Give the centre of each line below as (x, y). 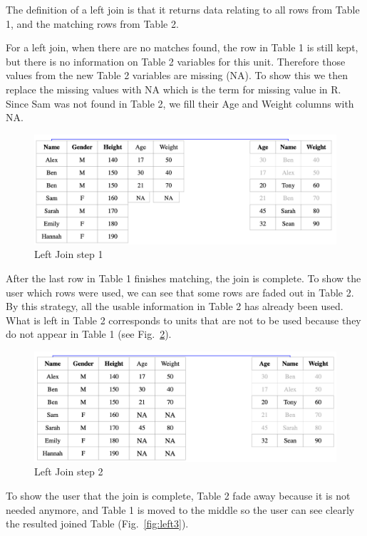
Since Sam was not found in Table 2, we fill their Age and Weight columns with (180, 103)
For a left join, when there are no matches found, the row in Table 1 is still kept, (182, 47)
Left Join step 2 (69, 471)
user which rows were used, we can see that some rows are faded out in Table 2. (180, 292)
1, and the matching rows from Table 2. (92, 23)
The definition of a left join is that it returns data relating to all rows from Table (183, 9)
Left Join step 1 (69, 254)
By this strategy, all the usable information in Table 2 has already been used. (175, 306)
